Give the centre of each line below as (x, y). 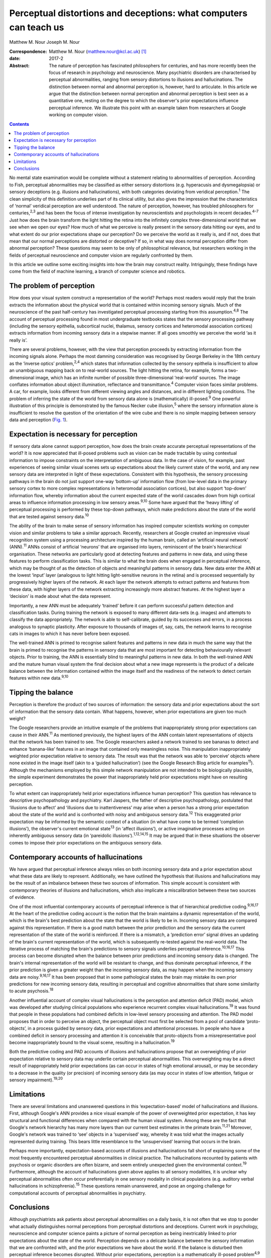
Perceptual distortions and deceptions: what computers (128, 13)
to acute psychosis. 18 (31, 990)
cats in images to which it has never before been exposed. (70, 634)
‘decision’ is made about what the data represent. (60, 596)
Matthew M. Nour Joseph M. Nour (45, 42)
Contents (19, 124)
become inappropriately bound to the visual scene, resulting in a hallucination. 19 (92, 1042)
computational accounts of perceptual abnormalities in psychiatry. (78, 1193)
